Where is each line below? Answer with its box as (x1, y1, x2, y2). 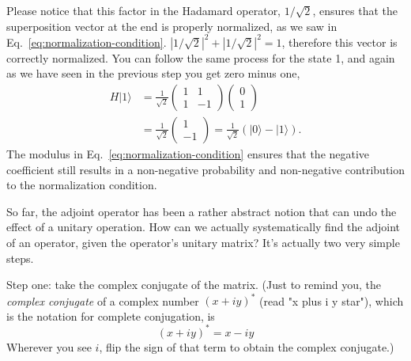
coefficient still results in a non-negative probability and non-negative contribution (6, 161, 405, 177)
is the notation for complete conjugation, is (6, 307, 215, 324)
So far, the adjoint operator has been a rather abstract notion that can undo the (6, 203, 397, 219)
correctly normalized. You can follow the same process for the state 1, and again (6, 49, 395, 66)
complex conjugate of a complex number (6, 292, 199, 309)
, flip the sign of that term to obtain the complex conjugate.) (99, 338, 394, 355)
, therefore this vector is (281, 33, 398, 50)
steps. (6, 249, 34, 266)
